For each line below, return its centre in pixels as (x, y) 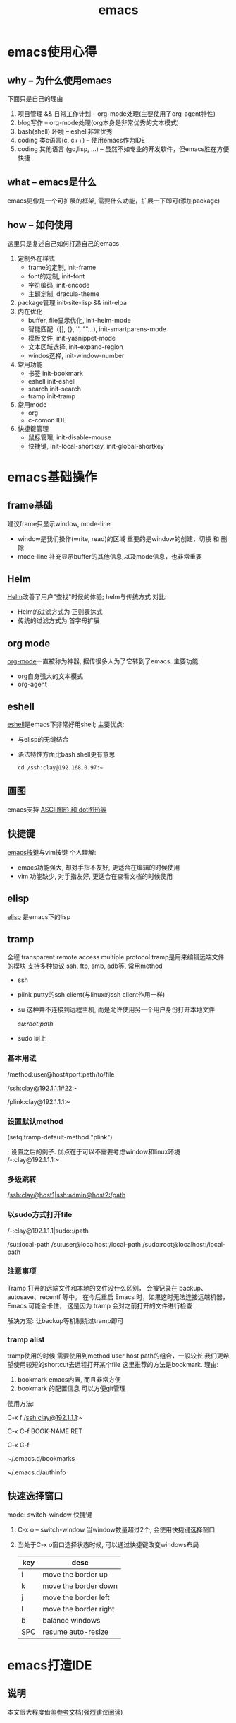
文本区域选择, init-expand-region (75, 347)
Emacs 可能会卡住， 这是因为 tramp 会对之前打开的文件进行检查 (100, 1305)
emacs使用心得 (52, 52)
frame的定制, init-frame (62, 267)
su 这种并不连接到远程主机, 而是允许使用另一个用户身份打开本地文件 (116, 1009)
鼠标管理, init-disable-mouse (69, 437)
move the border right (78, 1609)
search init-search (55, 389)
